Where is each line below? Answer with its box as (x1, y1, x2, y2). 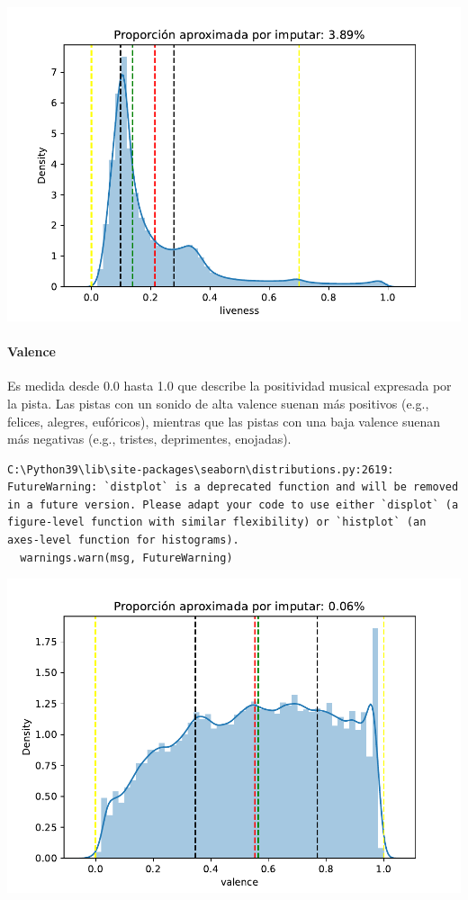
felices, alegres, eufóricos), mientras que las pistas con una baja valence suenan (7, 411, 440, 430)
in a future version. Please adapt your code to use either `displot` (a (7, 498, 459, 511)
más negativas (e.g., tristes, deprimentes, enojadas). (7, 429, 292, 448)
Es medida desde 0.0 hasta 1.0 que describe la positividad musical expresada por (7, 376, 452, 395)
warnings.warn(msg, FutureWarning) (20, 551, 233, 564)
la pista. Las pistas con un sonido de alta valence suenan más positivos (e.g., (7, 393, 429, 412)
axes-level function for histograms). (7, 534, 239, 547)
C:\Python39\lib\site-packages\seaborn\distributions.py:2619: (7, 463, 394, 476)
